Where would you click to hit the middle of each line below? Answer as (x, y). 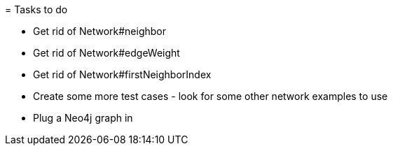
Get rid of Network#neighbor (100, 31)
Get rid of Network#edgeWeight (106, 53)
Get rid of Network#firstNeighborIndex (122, 74)
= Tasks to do (36, 9)
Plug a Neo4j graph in (83, 118)
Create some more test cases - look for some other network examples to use (211, 96)
